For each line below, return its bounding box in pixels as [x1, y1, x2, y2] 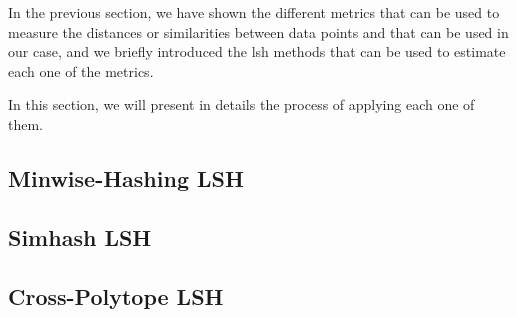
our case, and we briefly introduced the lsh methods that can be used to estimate [8, 41, 506, 62]
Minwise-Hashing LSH [8, 162, 244, 193]
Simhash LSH [8, 221, 152, 252]
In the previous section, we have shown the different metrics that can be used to [8, 2, 500, 22]
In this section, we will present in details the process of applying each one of [8, 94, 475, 115]
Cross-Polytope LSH [8, 280, 224, 311]
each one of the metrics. [8, 60, 154, 81]
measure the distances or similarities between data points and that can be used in [8, 21, 509, 42]
